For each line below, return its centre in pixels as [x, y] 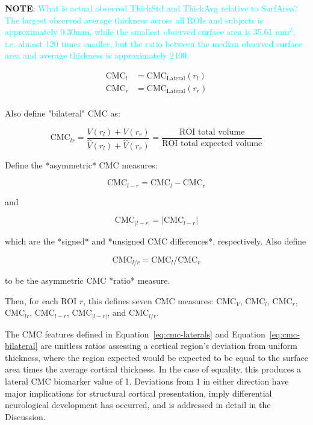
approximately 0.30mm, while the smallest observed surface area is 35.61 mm [147, 32]
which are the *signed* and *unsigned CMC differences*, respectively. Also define [156, 241]
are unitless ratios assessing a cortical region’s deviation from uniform [169, 346]
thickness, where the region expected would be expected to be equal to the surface [156, 357]
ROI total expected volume [212, 143]
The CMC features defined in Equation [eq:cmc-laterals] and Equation [135, 334]
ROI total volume [212, 132]
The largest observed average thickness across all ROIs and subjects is [134, 20]
